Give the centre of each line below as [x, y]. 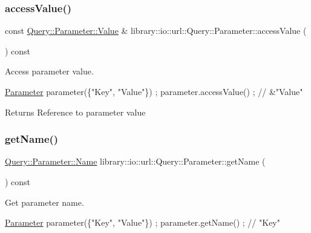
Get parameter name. [44, 202]
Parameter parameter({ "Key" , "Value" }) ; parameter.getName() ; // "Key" [142, 222]
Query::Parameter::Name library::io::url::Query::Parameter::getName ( [135, 161]
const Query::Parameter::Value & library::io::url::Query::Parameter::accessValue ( [156, 31]
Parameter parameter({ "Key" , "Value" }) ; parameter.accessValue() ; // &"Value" [154, 91]
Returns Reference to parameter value [75, 112]
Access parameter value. [49, 71]
